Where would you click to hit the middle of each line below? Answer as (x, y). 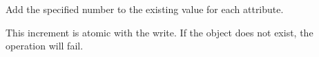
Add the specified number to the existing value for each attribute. (145, 9)
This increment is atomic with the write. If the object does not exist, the (159, 32)
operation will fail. (45, 46)
